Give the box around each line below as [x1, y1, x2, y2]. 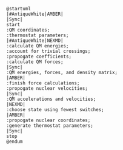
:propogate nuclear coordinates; [6, 117, 91, 123]
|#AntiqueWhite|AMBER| [6, 11, 64, 17]
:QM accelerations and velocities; [6, 96, 96, 102]
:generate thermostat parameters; [6, 123, 94, 129]
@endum [6, 138, 23, 145]
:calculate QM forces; [6, 59, 64, 65]
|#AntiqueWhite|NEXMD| [6, 38, 64, 44]
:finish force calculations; [6, 80, 80, 86]
